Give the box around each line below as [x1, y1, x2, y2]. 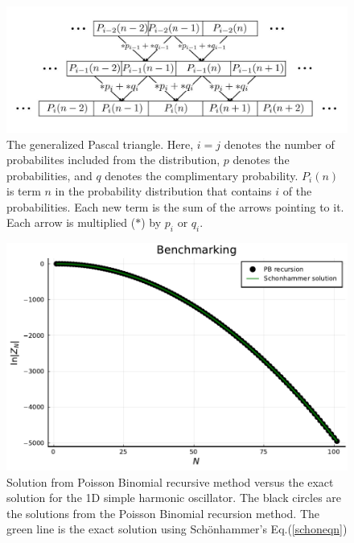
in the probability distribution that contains [55, 183, 272, 200]
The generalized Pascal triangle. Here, [6, 135, 194, 152]
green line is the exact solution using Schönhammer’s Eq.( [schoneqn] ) [6, 520, 348, 537]
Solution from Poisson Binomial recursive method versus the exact [6, 473, 334, 490]
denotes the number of [224, 135, 335, 152]
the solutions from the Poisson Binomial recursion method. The [6, 504, 320, 521]
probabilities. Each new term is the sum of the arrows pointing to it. [6, 198, 344, 215]
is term [6, 183, 41, 200]
